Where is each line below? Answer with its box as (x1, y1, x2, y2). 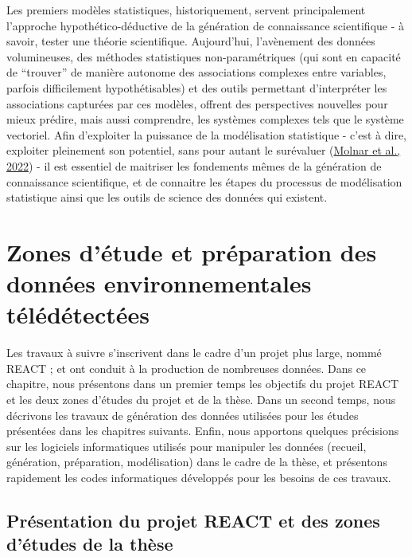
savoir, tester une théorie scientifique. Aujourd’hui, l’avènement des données (6, 33, 375, 49)
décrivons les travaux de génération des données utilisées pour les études (6, 406, 359, 423)
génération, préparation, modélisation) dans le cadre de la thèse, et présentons (6, 453, 387, 470)
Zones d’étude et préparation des (6, 235, 377, 268)
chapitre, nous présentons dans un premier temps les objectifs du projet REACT (6, 375, 399, 392)
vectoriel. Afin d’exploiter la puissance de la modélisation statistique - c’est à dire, (6, 126, 407, 143)
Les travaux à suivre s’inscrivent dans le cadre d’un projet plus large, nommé (6, 344, 382, 361)
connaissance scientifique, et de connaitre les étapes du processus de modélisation (6, 173, 402, 190)
